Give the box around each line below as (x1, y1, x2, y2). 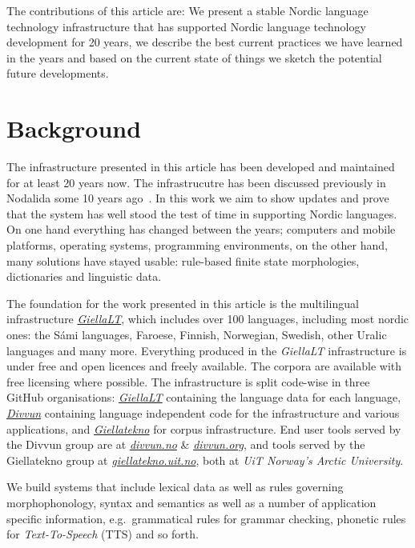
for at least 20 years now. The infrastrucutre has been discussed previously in (6, 174, 386, 190)
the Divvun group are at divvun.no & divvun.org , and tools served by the (6, 436, 365, 453)
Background (6, 112, 142, 145)
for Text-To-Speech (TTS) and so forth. (6, 526, 199, 542)
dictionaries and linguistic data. (6, 268, 162, 285)
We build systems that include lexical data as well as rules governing (6, 478, 344, 495)
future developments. (6, 65, 109, 82)
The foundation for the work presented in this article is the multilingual (6, 294, 359, 311)
